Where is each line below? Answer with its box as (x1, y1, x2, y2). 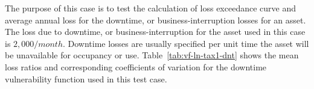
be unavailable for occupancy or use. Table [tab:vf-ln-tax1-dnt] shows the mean (5, 49, 299, 61)
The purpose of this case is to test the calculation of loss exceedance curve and (5, 2, 296, 14)
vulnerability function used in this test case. (5, 72, 167, 85)
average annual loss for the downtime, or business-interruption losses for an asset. (5, 13, 306, 26)
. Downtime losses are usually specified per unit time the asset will (62, 37, 309, 49)
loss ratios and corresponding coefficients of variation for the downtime (5, 60, 267, 73)
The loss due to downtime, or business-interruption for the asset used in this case (5, 25, 306, 38)
